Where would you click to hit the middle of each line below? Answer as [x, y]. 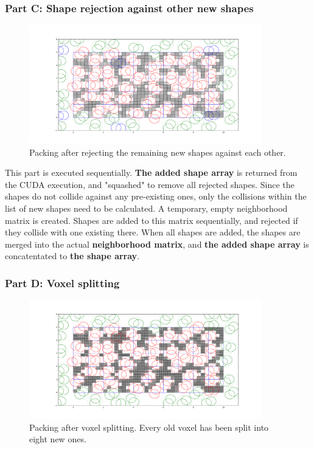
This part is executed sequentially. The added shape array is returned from [151, 172]
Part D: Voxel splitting [62, 283]
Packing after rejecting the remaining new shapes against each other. [158, 152]
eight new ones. [58, 439]
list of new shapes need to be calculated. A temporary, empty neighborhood [146, 208]
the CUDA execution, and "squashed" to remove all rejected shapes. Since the [150, 184]
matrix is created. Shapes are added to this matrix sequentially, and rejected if [152, 220]
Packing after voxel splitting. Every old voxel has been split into [149, 427]
